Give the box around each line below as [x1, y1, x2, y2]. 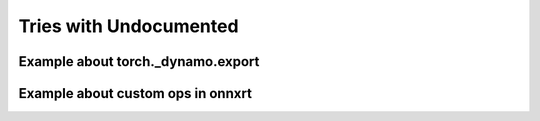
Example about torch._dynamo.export [18, 53, 260, 70]
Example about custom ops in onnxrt [18, 85, 252, 102]
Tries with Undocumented [18, 15, 239, 37]
